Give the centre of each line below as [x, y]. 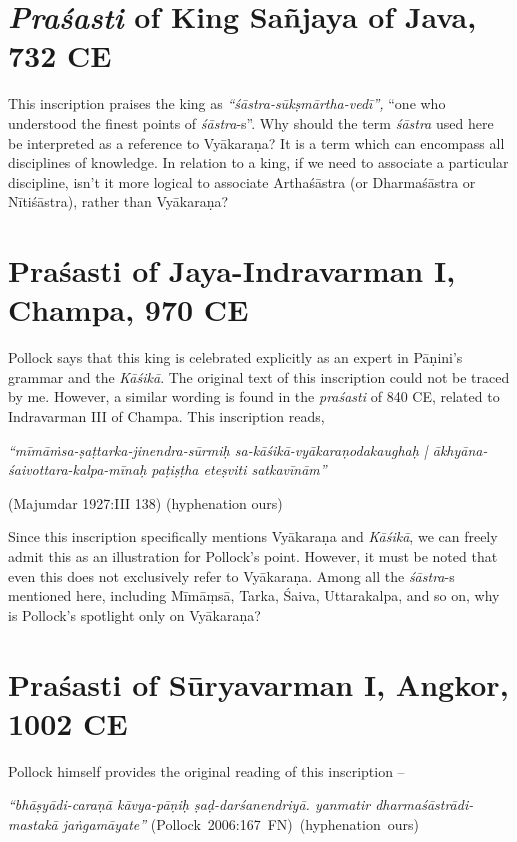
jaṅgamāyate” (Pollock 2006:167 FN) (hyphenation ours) [240, 823]
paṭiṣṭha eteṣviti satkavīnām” [239, 469]
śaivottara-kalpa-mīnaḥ [77, 469]
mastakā [33, 823]
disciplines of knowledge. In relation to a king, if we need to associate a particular [258, 162]
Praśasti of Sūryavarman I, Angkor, [258, 683]
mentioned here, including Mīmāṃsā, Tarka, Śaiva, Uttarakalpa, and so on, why [254, 595]
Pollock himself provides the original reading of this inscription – [206, 770]
